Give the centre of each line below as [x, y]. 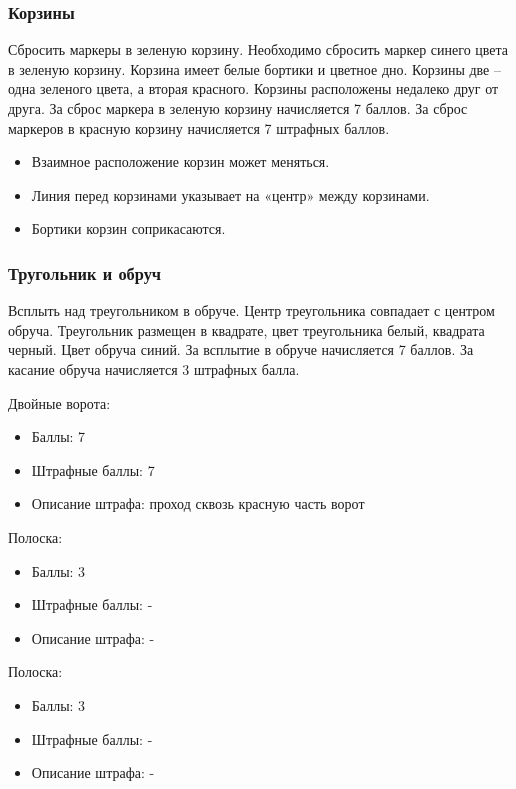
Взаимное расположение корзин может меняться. [180, 161]
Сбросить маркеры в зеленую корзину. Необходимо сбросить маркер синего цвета [258, 49]
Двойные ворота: [59, 402]
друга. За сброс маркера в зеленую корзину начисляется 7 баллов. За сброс [238, 108]
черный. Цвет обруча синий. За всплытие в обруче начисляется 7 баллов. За [241, 349]
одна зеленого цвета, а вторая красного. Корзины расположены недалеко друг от [253, 88]
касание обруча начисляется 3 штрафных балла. [154, 368]
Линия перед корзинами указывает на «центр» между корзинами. [230, 194]
